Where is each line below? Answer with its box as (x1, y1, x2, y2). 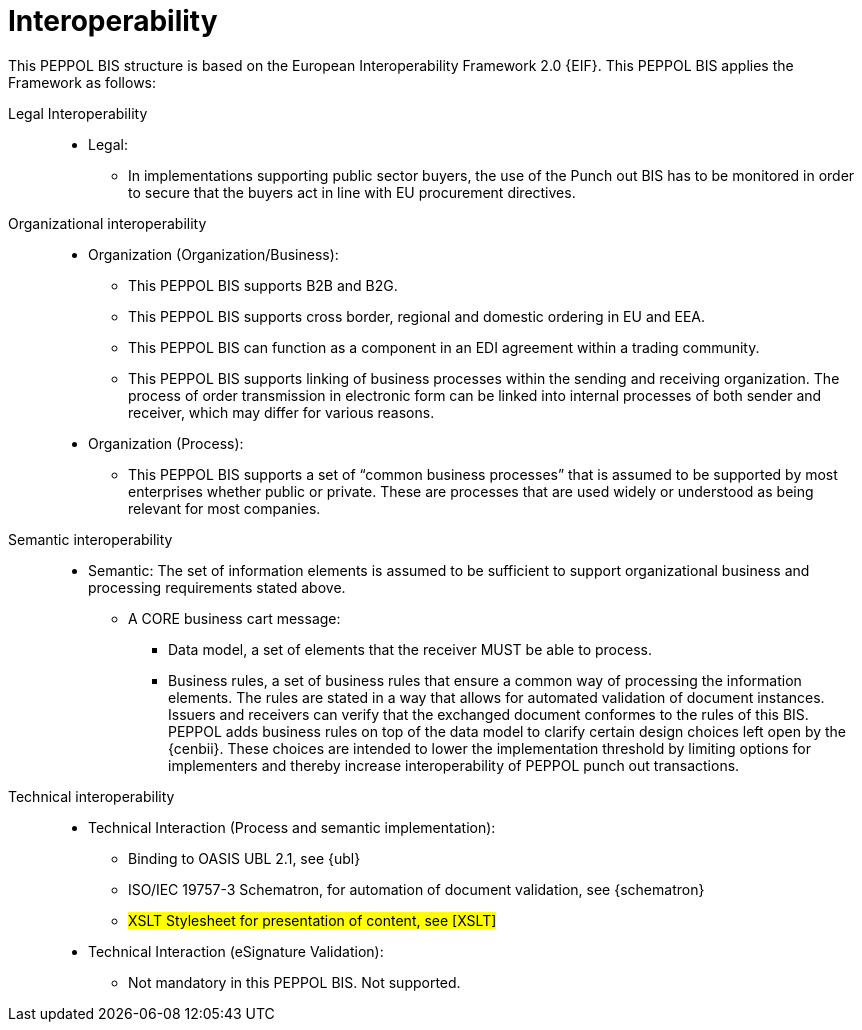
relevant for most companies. (128, 499, 321, 517)
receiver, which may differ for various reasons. (128, 403, 435, 421)
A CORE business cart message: (128, 609, 341, 627)
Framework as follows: (8, 73, 157, 91)
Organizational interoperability (8, 214, 207, 232)
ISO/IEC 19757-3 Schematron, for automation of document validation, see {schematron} (128, 880, 705, 898)
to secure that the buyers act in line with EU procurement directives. (128, 183, 576, 201)
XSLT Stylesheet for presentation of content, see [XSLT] (128, 911, 497, 929)
